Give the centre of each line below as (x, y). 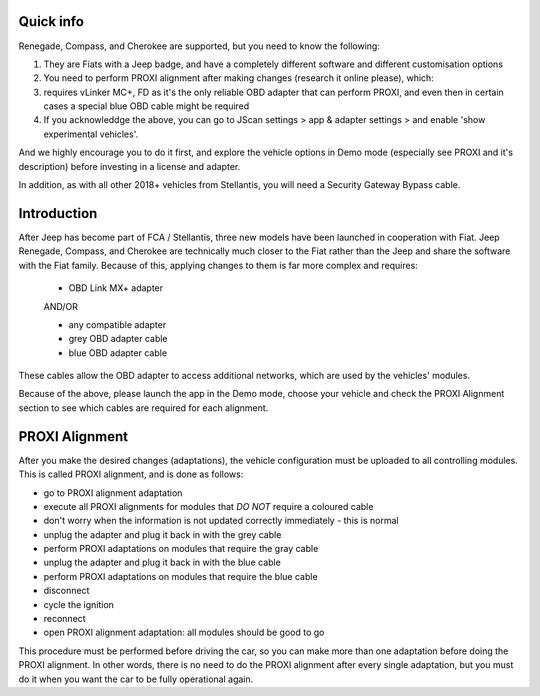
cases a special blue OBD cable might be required (146, 106)
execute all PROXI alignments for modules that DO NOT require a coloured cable (208, 506)
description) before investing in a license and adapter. (129, 166)
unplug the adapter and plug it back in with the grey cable (162, 534)
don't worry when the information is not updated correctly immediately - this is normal (221, 521)
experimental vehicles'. (91, 134)
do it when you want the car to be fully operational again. (136, 679)
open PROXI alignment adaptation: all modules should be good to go (184, 632)
